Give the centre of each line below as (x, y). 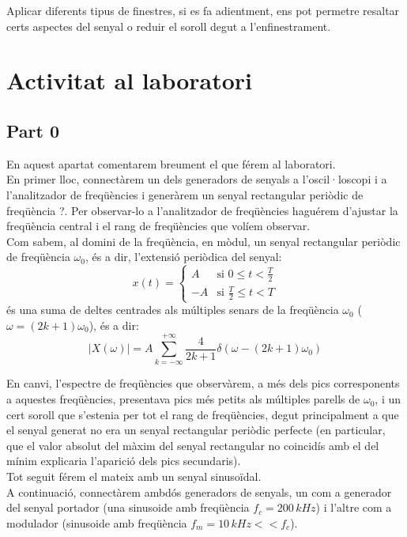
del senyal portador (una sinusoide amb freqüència (128, 507)
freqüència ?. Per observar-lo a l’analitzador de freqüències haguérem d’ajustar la (202, 210)
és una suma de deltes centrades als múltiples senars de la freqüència (173, 310)
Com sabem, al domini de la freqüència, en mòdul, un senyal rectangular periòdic (203, 241)
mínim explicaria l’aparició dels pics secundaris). (124, 461)
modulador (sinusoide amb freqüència (97, 522)
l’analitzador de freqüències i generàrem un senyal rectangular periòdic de (185, 194)
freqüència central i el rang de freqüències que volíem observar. (158, 226)
